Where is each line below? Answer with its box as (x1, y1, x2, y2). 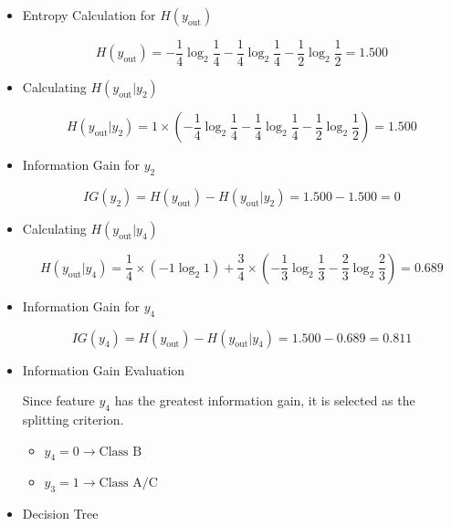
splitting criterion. (22, 410, 124, 429)
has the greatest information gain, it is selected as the (114, 391, 415, 410)
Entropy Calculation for (22, 5, 156, 24)
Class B (99, 445, 142, 458)
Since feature (22, 391, 95, 410)
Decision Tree (22, 504, 99, 523)
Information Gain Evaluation (22, 360, 185, 379)
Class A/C (99, 477, 158, 490)
